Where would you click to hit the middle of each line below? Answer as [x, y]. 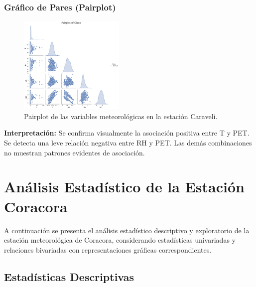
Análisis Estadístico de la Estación [124, 187]
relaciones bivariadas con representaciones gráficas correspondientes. [108, 249]
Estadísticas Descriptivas [69, 276]
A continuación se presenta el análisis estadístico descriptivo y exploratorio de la [127, 230]
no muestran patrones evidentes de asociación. [74, 152]
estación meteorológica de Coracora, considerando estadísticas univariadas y [120, 240]
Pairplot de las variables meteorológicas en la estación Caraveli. [121, 116]
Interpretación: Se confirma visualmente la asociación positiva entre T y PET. [127, 133]
